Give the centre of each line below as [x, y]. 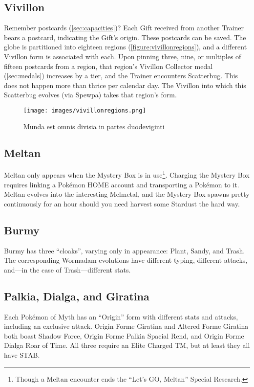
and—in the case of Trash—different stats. [67, 269]
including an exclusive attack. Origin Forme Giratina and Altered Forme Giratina [126, 326]
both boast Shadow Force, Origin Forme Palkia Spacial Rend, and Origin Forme [124, 335]
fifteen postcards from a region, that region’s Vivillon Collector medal [108, 66]
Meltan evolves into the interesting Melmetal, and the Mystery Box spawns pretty [127, 194]
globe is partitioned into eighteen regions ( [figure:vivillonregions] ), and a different [126, 47]
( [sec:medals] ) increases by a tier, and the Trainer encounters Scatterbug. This [121, 76]
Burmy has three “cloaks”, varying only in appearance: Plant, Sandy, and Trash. [125, 250]
